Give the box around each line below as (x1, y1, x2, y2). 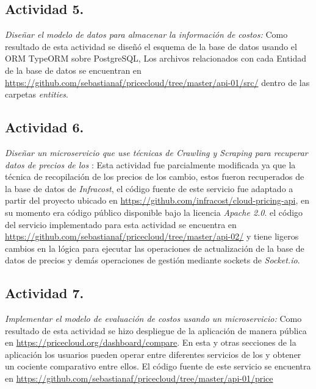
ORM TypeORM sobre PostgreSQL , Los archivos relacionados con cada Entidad (5, 52, 307, 65)
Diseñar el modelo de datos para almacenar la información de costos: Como (5, 28, 288, 41)
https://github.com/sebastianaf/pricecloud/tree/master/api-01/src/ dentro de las (5, 76, 310, 88)
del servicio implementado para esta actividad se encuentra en (5, 218, 237, 230)
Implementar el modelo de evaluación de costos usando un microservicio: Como (5, 312, 302, 325)
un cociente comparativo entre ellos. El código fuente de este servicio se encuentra (5, 360, 311, 373)
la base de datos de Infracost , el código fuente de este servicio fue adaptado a (5, 182, 293, 194)
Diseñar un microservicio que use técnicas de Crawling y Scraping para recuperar (5, 146, 308, 159)
